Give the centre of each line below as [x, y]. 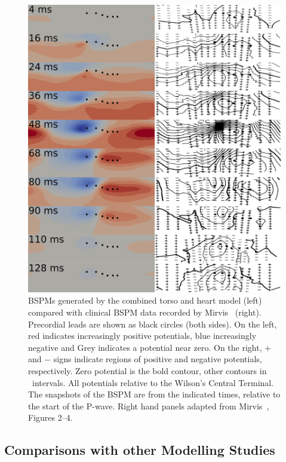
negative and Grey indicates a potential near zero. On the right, [145, 347]
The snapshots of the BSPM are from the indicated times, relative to [154, 394]
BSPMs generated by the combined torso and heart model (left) [145, 300]
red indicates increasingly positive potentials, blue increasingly [142, 336]
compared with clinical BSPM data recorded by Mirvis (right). [145, 312]
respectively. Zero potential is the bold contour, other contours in [147, 370]
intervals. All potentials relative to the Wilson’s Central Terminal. [153, 382]
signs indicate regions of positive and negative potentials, [158, 359]
